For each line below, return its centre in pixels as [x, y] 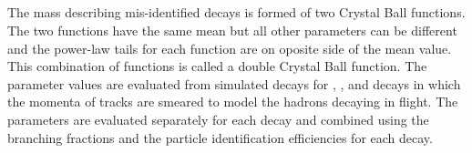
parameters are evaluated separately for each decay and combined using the [218, 119]
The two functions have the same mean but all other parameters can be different [232, 30]
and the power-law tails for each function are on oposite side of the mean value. [230, 48]
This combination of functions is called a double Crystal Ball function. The [217, 66]
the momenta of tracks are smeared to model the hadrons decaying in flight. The [233, 102]
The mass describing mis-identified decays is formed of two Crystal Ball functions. [236, 12]
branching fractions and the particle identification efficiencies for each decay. [220, 137]
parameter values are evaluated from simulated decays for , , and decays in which [234, 83]
